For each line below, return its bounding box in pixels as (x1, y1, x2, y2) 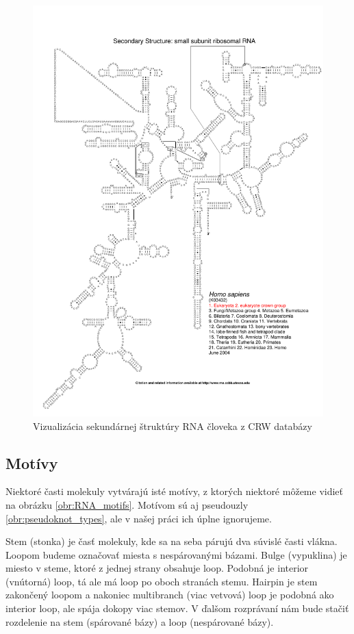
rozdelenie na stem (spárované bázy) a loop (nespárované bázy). (5, 614, 274, 629)
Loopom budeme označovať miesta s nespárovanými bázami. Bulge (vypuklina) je (5, 547, 347, 561)
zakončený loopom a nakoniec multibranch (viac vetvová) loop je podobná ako (5, 587, 334, 602)
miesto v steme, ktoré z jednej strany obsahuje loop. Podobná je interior (5, 561, 309, 575)
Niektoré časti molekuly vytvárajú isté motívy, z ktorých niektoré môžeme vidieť (5, 484, 344, 498)
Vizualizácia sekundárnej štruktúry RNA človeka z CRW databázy (33, 418, 312, 433)
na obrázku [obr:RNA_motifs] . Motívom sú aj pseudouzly (5, 497, 249, 511)
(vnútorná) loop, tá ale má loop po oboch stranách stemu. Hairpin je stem (5, 574, 318, 588)
